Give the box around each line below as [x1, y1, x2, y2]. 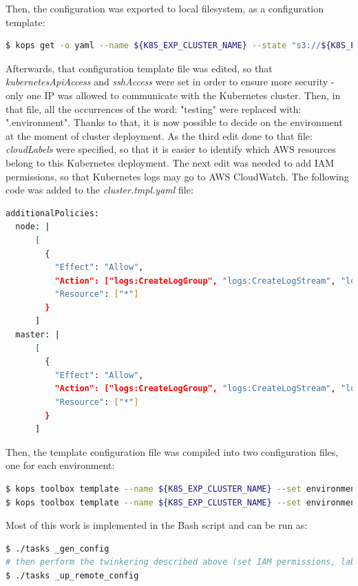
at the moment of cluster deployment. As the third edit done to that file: [6, 128, 313, 143]
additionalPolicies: [6, 208, 100, 218]
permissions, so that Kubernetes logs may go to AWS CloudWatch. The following [6, 169, 349, 183]
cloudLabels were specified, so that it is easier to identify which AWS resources [6, 142, 336, 156]
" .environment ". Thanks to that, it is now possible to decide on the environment [6, 115, 343, 129]
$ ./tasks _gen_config [6, 543, 109, 554]
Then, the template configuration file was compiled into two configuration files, [6, 444, 339, 459]
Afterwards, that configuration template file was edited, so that [6, 61, 273, 75]
